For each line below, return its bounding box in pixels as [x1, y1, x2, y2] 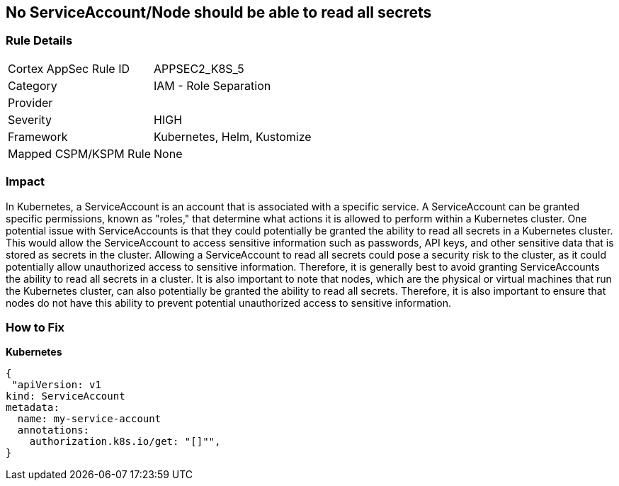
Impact [6, 174, 45, 189]
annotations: [17, 424, 90, 436]
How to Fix [6, 320, 65, 334]
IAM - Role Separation [154, 78, 271, 93]
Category [8, 78, 57, 93]
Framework [8, 129, 68, 144]
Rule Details [6, 33, 73, 48]
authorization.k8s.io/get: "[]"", [29, 436, 221, 448]
